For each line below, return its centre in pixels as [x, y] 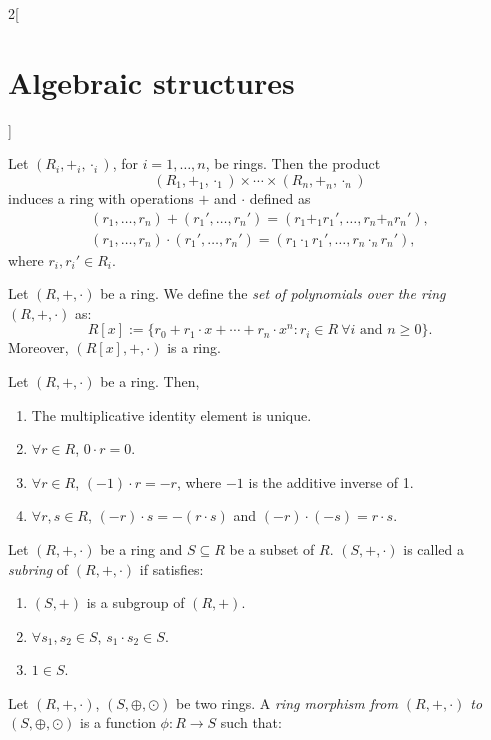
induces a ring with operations [101, 197]
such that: [251, 722]
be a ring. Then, [150, 380]
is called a [433, 548]
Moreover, [38, 347]
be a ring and [141, 548]
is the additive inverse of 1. [331, 481]
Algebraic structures [151, 81]
